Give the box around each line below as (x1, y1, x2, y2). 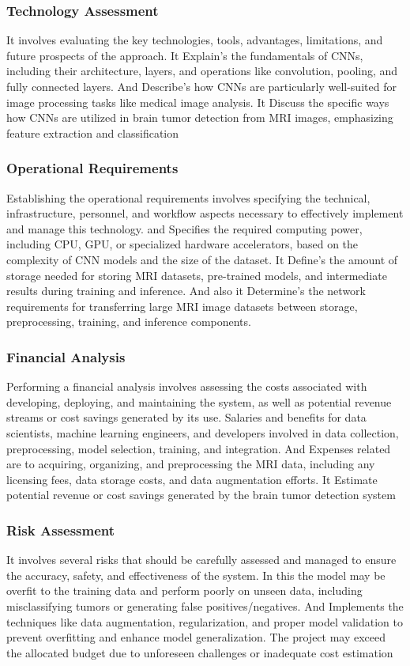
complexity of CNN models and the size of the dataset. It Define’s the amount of (6, 251, 398, 267)
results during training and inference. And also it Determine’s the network (6, 282, 366, 299)
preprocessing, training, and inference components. (6, 313, 251, 330)
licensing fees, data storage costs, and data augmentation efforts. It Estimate (6, 471, 378, 487)
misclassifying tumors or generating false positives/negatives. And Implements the (6, 597, 404, 614)
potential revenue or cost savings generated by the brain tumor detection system (6, 486, 396, 503)
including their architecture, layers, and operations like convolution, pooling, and (6, 62, 398, 79)
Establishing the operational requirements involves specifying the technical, (6, 189, 371, 206)
